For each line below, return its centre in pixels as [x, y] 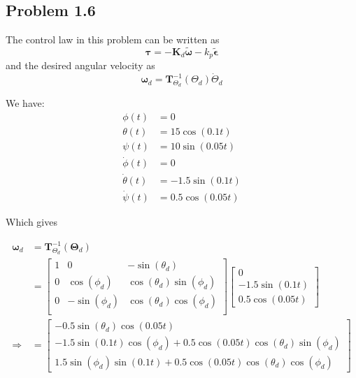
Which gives [31, 221]
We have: [25, 103]
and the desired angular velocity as [80, 65]
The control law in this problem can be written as [113, 39]
